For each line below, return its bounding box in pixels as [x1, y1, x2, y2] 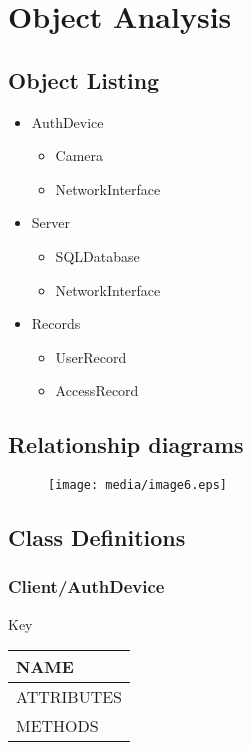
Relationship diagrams [8, 429, 244, 460]
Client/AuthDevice [8, 574, 165, 599]
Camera [55, 145, 104, 166]
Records [31, 313, 81, 334]
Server [31, 212, 70, 233]
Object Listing [8, 64, 160, 95]
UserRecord [55, 346, 127, 367]
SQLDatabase [55, 245, 140, 266]
